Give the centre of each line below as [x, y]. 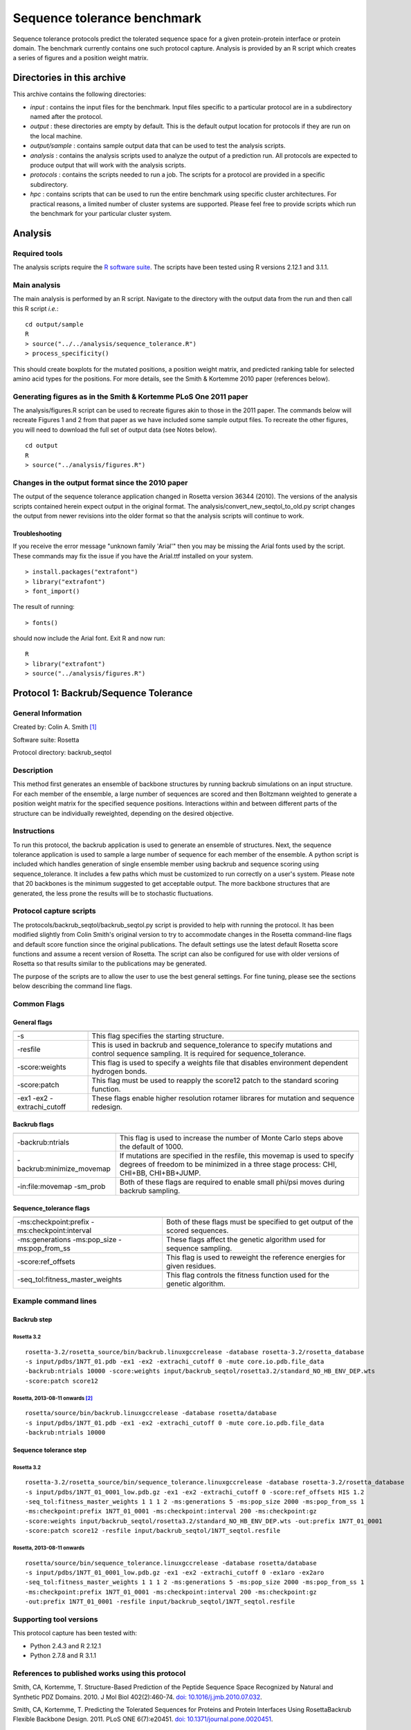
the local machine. [56, 136]
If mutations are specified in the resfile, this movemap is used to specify [237, 1156]
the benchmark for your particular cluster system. [101, 213]
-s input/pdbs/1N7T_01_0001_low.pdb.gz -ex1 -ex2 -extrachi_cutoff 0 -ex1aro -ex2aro [175, 1573]
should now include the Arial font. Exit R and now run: [89, 638]
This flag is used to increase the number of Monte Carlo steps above [231, 1138]
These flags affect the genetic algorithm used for [246, 1240]
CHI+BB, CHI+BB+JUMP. [160, 1173]
